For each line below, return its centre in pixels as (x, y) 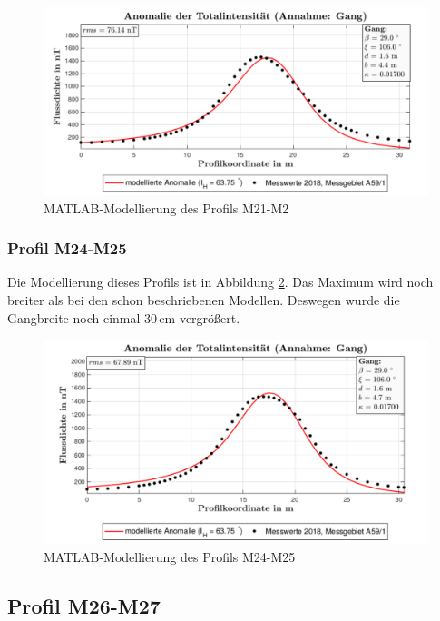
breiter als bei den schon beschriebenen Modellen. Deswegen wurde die (204, 300)
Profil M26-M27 (84, 605)
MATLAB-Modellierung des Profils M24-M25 (170, 556)
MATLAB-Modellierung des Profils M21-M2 (166, 207)
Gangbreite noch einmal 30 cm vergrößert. (124, 317)
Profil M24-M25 (67, 248)
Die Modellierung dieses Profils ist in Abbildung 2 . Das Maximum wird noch (220, 282)
